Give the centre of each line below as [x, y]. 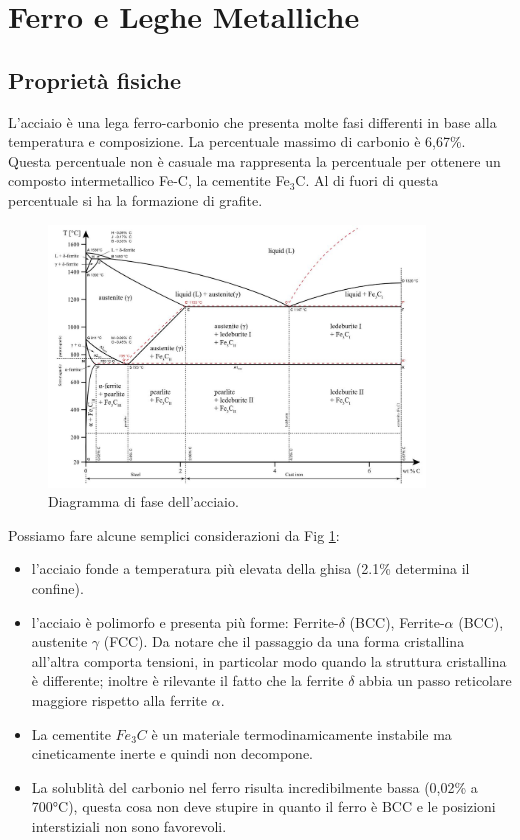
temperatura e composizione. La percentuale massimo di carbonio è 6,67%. [237, 141]
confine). [57, 588]
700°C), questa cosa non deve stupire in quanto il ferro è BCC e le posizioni [263, 806]
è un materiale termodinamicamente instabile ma [301, 733]
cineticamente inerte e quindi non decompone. [172, 753]
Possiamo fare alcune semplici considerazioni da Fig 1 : [174, 534]
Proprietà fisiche [95, 79]
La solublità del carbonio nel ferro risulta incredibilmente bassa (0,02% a [254, 786]
